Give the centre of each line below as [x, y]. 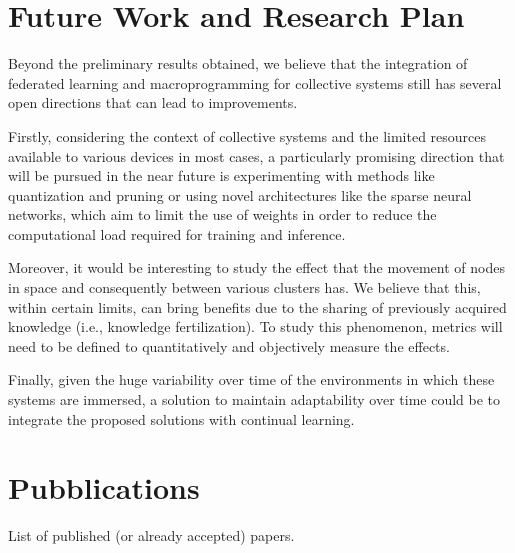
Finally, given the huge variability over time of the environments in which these [251, 379]
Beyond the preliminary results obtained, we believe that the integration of [238, 63]
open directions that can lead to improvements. [153, 102]
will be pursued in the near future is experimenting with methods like [221, 175]
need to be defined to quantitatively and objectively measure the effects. [229, 345]
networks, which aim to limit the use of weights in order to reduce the [222, 214]
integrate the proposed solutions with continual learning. [181, 418]
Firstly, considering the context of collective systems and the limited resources [247, 135]
